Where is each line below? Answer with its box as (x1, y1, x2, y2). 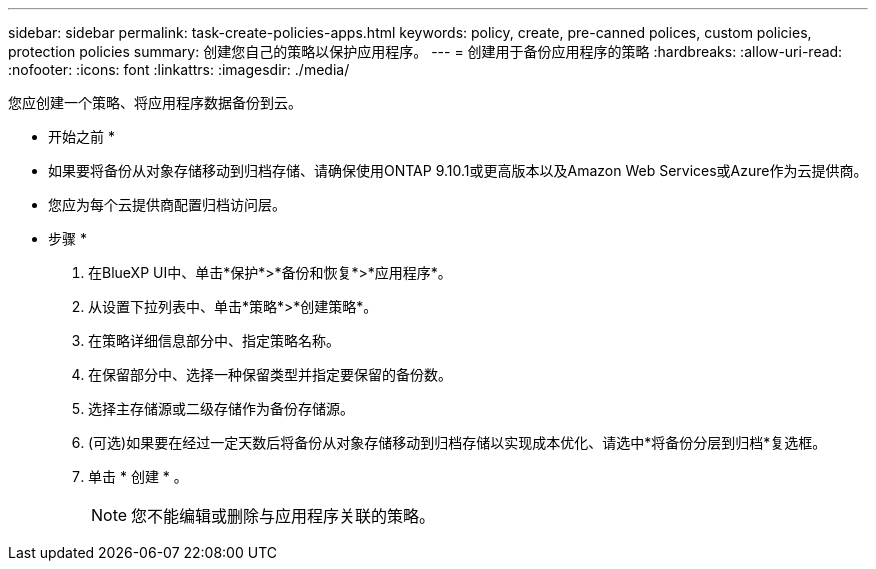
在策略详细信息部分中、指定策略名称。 (88, 332, 340, 349)
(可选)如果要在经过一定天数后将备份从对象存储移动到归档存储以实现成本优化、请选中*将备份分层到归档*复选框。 (88, 434, 827, 451)
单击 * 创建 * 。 (88, 468, 188, 485)
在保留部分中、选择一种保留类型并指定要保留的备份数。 (88, 366, 452, 383)
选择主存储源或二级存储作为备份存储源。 (88, 400, 354, 417)
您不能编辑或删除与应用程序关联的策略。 (131, 506, 436, 526)
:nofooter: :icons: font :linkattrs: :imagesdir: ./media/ (8, 61, 350, 78)
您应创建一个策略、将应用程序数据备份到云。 (8, 94, 302, 111)
